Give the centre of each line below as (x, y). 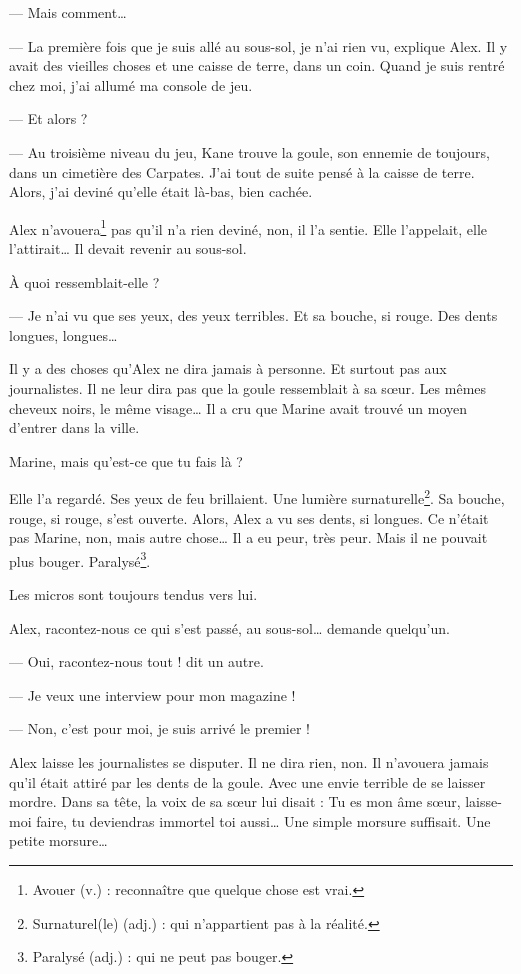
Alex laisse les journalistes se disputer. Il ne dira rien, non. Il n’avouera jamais (249, 762)
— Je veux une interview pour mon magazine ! (152, 694)
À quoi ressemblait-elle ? (84, 281)
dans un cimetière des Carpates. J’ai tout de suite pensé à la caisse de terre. (242, 171)
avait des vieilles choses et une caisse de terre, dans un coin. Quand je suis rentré (257, 65)
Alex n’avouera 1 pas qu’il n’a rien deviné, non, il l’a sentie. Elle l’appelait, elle (248, 227)
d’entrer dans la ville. (74, 427)
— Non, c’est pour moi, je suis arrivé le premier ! (160, 728)
